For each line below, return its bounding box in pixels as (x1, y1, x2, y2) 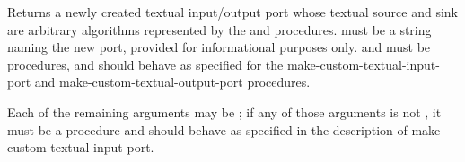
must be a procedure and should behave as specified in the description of (7, 120, 408, 139)
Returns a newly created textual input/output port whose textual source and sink (7, 3, 458, 21)
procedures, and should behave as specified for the (7, 55, 284, 73)
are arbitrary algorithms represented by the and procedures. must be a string (7, 20, 432, 38)
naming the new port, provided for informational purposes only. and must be (7, 38, 431, 56)
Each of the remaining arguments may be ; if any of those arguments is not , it (7, 102, 442, 121)
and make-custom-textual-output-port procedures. (34, 72, 311, 91)
